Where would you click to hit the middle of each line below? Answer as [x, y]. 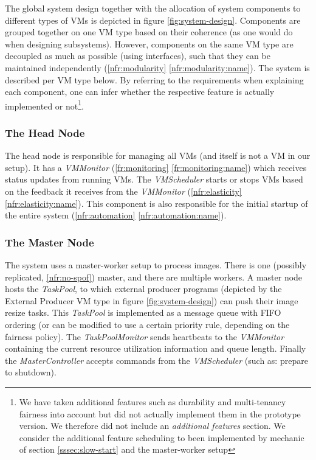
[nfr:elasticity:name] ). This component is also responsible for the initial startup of [156, 203]
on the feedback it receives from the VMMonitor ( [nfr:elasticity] [123, 191]
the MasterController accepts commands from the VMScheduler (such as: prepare [156, 360]
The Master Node [50, 242]
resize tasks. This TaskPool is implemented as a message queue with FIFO [143, 312]
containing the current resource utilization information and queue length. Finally [156, 348]
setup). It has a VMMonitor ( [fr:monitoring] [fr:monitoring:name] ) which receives [156, 167]
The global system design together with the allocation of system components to [153, 8]
